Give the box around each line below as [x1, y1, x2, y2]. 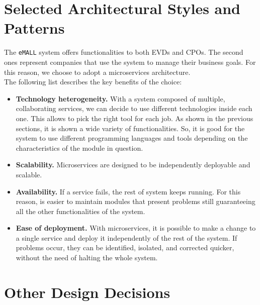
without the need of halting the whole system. [16, 252, 158, 263]
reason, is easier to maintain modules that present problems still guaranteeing [16, 196, 255, 207]
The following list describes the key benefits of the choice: [4, 76, 182, 87]
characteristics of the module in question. [16, 142, 143, 153]
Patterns [4, 18, 65, 38]
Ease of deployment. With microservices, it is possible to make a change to [16, 223, 256, 233]
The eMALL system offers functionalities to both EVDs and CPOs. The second [4, 47, 243, 57]
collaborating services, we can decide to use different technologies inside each [16, 103, 252, 114]
